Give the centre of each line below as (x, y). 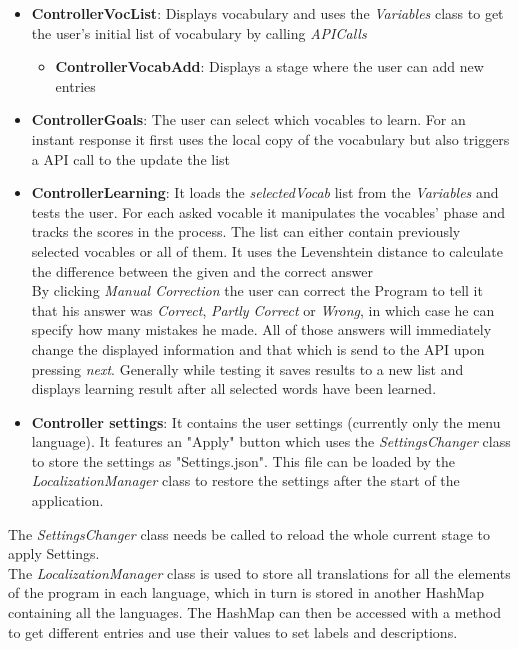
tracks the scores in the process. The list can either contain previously (246, 231)
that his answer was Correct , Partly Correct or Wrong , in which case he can (263, 309)
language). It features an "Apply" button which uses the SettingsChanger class (271, 441)
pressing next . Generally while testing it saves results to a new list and (247, 368)
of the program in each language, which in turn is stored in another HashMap (246, 592)
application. (67, 500)
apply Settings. (54, 553)
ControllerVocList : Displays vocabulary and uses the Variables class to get (267, 13)
